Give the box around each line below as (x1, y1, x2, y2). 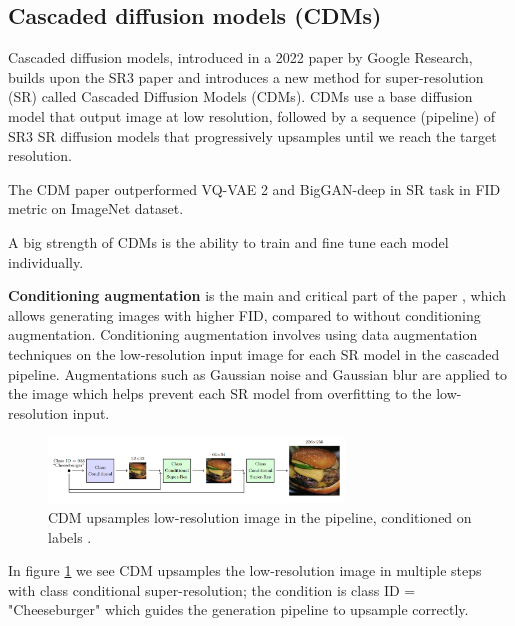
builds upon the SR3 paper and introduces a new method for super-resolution (8, 66, 484, 87)
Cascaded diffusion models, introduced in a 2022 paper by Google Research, (8, 47, 473, 68)
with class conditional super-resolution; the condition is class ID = (8, 579, 416, 600)
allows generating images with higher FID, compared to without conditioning (8, 304, 481, 325)
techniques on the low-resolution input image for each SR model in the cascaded (8, 343, 500, 364)
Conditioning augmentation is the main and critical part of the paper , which (8, 285, 506, 306)
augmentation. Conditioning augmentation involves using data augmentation (8, 324, 478, 345)
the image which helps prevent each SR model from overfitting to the (8, 383, 432, 404)
